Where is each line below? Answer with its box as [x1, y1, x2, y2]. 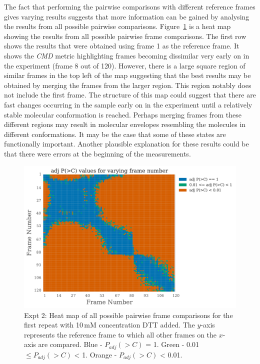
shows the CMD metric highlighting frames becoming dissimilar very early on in [4, 50, 249, 60]
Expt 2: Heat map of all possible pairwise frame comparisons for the [24, 309, 233, 320]
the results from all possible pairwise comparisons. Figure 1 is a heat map [4, 21, 231, 31]
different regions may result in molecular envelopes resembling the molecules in [4, 119, 246, 129]
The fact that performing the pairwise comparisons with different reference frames [4, 1, 255, 11]
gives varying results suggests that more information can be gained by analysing [4, 11, 249, 21]
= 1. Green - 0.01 [145, 339, 199, 349]
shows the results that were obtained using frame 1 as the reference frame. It [4, 40, 239, 51]
